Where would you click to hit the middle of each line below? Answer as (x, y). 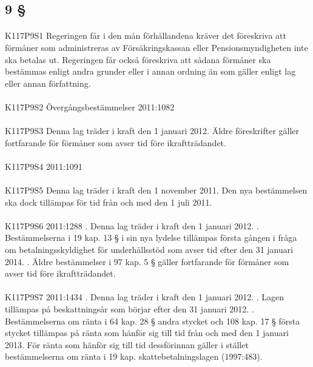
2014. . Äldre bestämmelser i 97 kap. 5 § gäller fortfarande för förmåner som (147, 261)
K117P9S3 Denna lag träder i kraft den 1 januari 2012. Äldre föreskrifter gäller (152, 131)
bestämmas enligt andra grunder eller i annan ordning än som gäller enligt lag (150, 71)
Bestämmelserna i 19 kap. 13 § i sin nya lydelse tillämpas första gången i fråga (151, 237)
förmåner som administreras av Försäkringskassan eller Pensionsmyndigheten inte (156, 47)
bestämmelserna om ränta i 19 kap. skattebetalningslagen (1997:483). (134, 356)
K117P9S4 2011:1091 (44, 166)
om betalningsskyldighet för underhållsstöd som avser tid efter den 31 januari (149, 250)
